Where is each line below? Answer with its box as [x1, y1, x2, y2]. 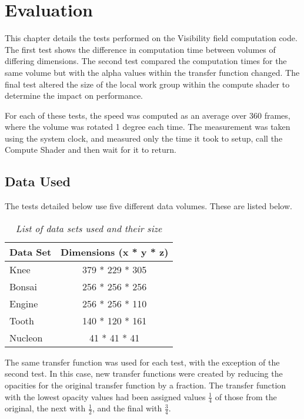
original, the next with [5, 402, 86, 414]
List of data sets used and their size [15, 221, 162, 235]
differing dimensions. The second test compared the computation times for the [5, 55, 287, 67]
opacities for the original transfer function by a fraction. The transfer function [5, 379, 286, 391]
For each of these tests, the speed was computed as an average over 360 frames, [5, 109, 290, 121]
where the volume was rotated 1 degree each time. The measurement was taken [5, 120, 290, 133]
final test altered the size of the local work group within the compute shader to [5, 78, 290, 90]
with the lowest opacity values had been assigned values [5, 390, 206, 403]
